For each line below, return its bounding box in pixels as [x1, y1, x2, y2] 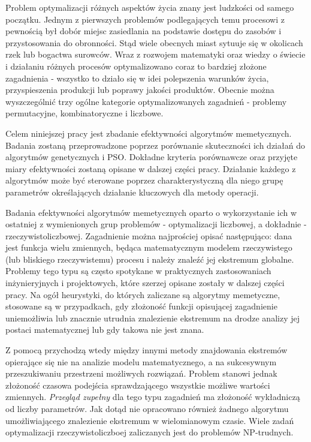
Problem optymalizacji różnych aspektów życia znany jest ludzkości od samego [5, 1, 294, 13]
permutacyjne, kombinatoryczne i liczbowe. [5, 107, 164, 119]
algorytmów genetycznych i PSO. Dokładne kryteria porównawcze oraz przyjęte [5, 151, 298, 163]
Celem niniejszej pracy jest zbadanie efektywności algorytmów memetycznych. [5, 127, 292, 139]
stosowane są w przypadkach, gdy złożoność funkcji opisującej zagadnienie [5, 300, 277, 312]
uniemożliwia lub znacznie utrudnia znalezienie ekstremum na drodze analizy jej [5, 311, 300, 324]
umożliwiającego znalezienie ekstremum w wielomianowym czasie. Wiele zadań [5, 414, 294, 426]
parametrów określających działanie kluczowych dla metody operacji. [5, 185, 259, 198]
